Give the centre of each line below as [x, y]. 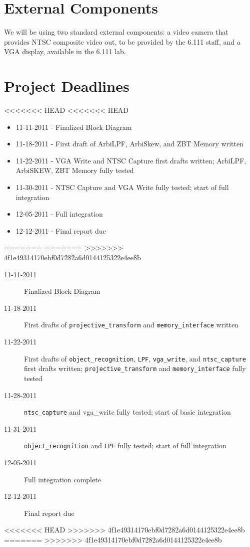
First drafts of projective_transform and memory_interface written [131, 325]
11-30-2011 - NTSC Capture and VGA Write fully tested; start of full [122, 187]
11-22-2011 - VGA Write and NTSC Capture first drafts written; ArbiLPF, [131, 160]
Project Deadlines [67, 86]
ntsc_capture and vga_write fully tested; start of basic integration [127, 412]
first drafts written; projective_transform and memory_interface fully [135, 368]
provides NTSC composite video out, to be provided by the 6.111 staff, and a [122, 41]
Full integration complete [62, 479]
